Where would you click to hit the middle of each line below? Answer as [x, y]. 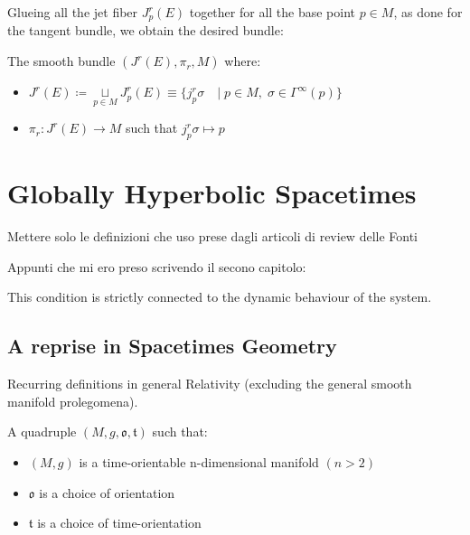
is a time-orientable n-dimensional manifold [199, 461]
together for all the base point [273, 12]
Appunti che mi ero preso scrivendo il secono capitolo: [157, 266]
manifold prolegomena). [73, 401]
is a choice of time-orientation [119, 523]
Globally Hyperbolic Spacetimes [212, 193]
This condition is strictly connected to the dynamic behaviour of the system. [220, 297]
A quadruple [42, 432]
